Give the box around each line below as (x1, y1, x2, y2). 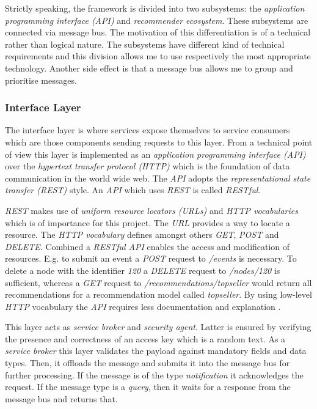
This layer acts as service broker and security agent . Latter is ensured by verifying (5, 320, 312, 333)
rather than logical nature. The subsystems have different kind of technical (5, 37, 285, 50)
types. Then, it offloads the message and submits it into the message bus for (5, 356, 290, 369)
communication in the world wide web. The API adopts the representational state (5, 171, 311, 184)
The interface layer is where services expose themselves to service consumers (5, 123, 290, 136)
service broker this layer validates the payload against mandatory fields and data (5, 344, 307, 357)
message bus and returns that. (5, 392, 118, 405)
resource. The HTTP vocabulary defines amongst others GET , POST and (5, 228, 279, 241)
